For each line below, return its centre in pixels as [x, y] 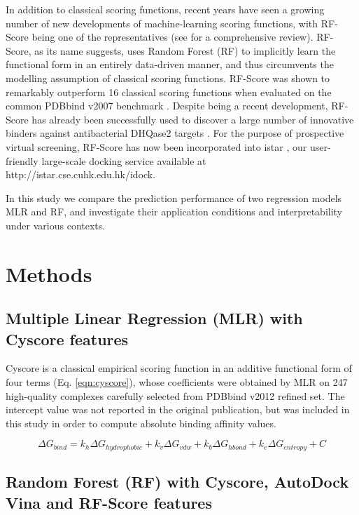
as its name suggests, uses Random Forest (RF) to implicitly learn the [185, 50]
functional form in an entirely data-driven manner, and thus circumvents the [170, 64]
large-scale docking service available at [124, 160]
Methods [49, 273]
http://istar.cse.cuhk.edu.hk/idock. [81, 174]
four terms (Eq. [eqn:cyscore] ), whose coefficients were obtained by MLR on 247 [177, 382]
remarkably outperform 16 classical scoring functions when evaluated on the [169, 92]
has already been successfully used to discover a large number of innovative [193, 119]
